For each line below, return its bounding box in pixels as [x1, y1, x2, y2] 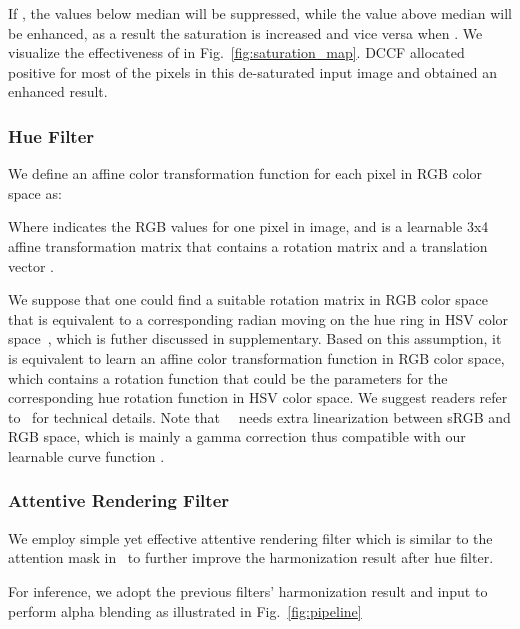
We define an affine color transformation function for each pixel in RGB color [8, 163, 483, 184]
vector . [8, 255, 54, 276]
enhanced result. [8, 81, 108, 102]
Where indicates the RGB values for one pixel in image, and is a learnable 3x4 [8, 216, 489, 237]
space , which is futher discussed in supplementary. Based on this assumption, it [8, 328, 502, 349]
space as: [8, 182, 62, 203]
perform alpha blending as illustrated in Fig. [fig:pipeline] [8, 600, 362, 621]
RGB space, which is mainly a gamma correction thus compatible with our [8, 426, 466, 447]
